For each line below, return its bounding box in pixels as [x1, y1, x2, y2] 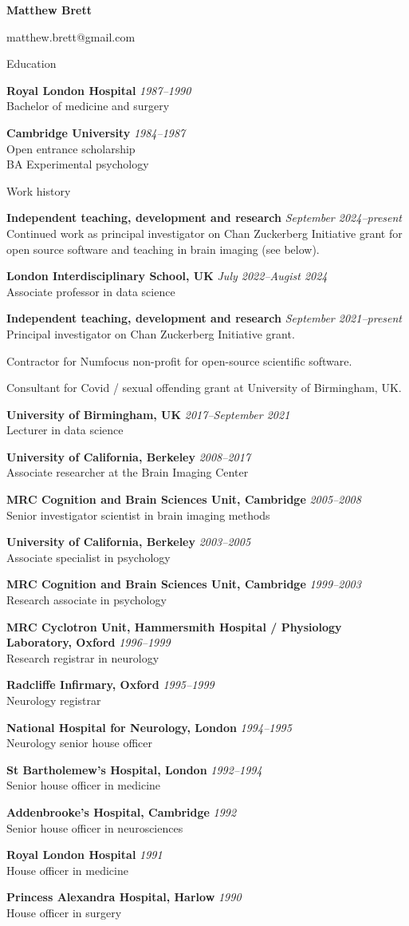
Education [6, 55, 57, 72]
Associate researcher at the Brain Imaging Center [6, 464, 249, 481]
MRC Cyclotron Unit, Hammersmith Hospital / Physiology [6, 618, 342, 635]
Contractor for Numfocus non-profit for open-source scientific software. [6, 352, 352, 369]
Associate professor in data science [6, 283, 175, 299]
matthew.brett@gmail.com [6, 28, 136, 45]
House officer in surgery [6, 904, 122, 920]
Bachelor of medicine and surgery [6, 97, 170, 114]
